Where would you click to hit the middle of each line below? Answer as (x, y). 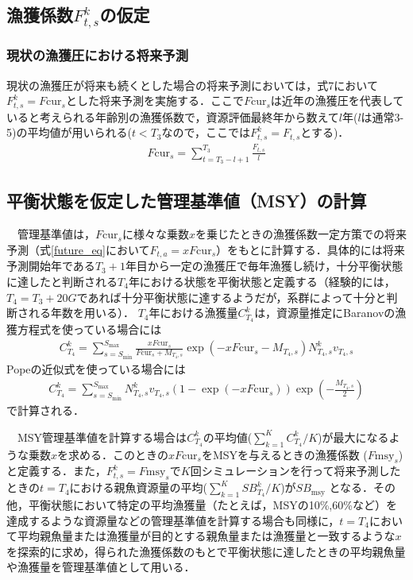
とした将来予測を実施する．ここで (154, 101)
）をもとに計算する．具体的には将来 (311, 249)
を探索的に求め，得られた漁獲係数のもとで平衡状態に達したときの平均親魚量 (206, 551)
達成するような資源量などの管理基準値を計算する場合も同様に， (173, 520)
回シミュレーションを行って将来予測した (295, 471)
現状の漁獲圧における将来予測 (98, 55)
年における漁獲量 (193, 313)
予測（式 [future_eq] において (78, 249)
